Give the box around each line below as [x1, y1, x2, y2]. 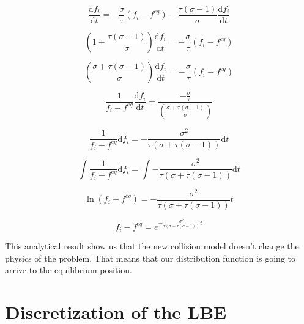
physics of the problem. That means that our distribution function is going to [5, 251, 295, 264]
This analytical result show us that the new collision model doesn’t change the [5, 240, 299, 252]
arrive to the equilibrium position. [5, 263, 132, 276]
